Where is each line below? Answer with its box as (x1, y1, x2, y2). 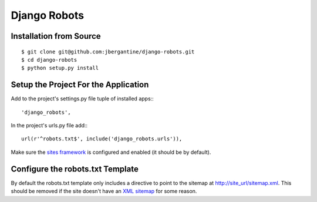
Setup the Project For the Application (11, 80, 149, 90)
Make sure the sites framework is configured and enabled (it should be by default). (11, 149, 211, 156)
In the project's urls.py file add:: (11, 122, 88, 129)
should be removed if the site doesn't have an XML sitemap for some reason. (11, 188, 197, 195)
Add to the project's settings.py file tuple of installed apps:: (11, 95, 154, 102)
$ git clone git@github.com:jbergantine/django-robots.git (21, 48, 195, 55)
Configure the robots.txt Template (11, 164, 139, 174)
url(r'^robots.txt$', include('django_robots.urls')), (21, 136, 183, 142)
